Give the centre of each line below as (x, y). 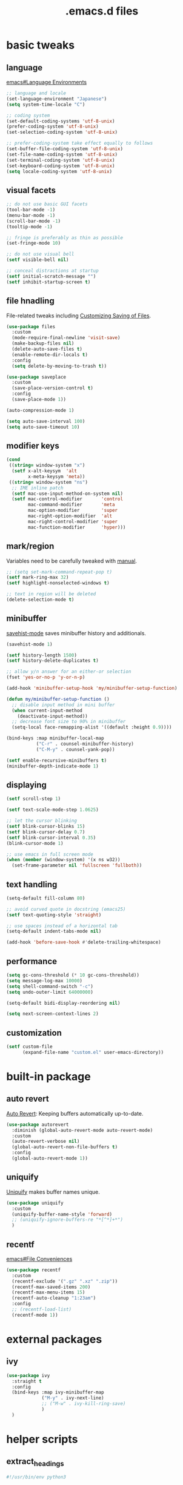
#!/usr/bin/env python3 (36, 1477)
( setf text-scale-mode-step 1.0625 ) (52, 810)
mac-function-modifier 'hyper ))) (77, 527)
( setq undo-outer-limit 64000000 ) (50, 992)
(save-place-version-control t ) (53, 388)
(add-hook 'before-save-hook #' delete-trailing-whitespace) (84, 942)
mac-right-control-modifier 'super (73, 521)
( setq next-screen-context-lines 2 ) (52, 1014)
